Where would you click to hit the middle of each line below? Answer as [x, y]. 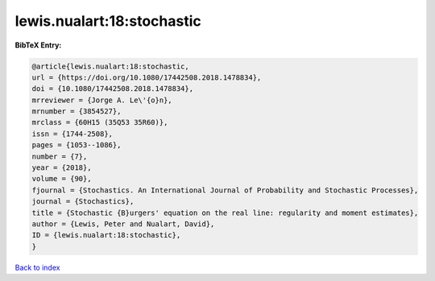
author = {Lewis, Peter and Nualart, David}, [123, 224]
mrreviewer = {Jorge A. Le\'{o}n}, [102, 100]
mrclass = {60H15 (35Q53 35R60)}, [100, 122]
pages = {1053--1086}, [77, 145]
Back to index [37, 267]
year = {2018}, [62, 168]
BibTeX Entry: [38, 45]
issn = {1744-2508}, [72, 134]
